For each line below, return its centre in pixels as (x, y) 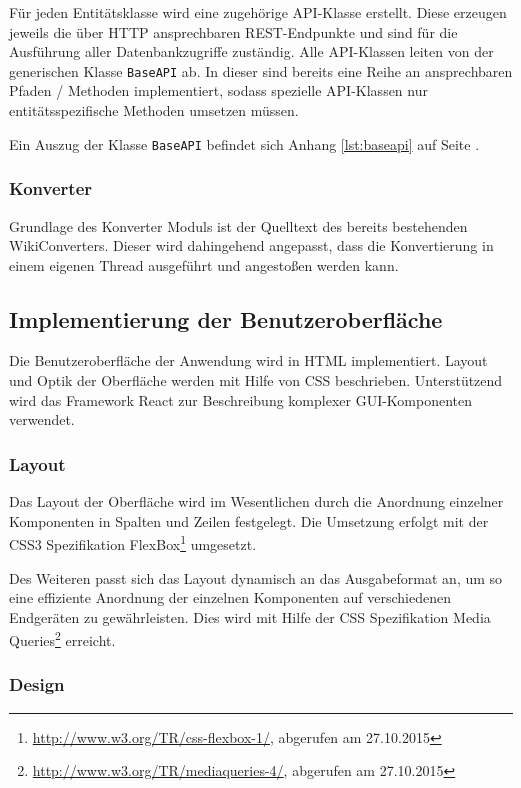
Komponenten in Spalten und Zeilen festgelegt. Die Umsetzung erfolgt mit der (249, 520)
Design (37, 684)
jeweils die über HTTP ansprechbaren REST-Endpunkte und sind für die (233, 31)
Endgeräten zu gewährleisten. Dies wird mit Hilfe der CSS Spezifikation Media (250, 616)
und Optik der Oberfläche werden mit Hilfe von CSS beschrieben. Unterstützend (256, 380)
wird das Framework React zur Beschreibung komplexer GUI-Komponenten (241, 399)
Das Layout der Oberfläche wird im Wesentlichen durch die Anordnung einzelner (256, 501)
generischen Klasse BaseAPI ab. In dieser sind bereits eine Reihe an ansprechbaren (261, 70)
